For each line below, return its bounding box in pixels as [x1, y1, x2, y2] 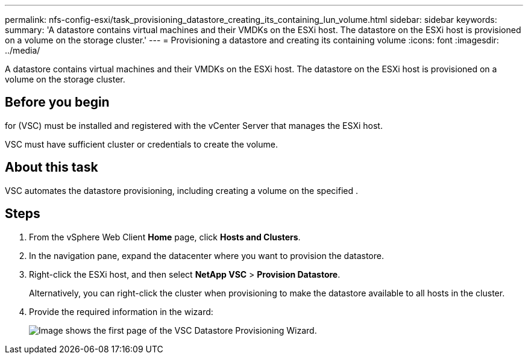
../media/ [5, 45, 40, 55]
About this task [5, 160, 98, 175]
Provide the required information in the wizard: [29, 306, 213, 317]
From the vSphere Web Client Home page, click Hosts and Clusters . [29, 231, 301, 242]
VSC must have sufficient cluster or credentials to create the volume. [5, 139, 278, 149]
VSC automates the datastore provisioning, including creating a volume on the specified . [5, 185, 358, 196]
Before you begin [5, 95, 110, 110]
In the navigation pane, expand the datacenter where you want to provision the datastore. [29, 250, 384, 261]
